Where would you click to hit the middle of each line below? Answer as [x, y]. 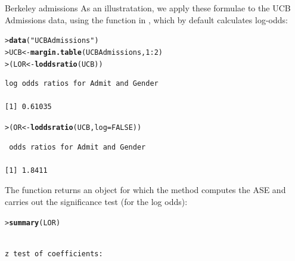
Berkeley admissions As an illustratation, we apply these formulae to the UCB [148, 8]
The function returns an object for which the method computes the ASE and [145, 190]
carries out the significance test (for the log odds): [96, 201]
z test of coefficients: [54, 254]
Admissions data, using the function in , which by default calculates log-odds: [146, 19]
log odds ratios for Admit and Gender [82, 84]
